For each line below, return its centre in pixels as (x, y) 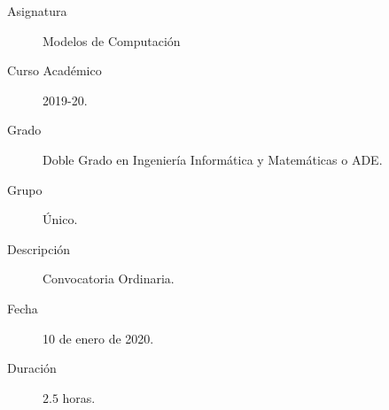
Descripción (39, 248)
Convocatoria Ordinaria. (109, 278)
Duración (32, 368)
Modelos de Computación (112, 40)
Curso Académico (54, 70)
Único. (60, 219)
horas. (79, 397)
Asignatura (37, 11)
